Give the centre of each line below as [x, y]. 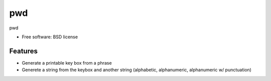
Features [23, 51]
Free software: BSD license [50, 37]
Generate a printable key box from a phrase [67, 63]
